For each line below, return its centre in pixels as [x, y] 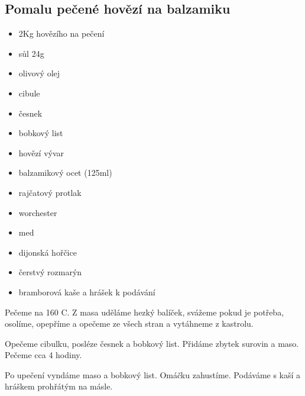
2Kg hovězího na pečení [61, 33]
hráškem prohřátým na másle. [59, 386]
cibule [29, 93]
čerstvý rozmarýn [50, 272]
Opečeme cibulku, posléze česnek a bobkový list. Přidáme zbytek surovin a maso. [152, 343]
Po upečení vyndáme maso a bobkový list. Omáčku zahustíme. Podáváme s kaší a [153, 374]
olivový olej [39, 73]
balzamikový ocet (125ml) [65, 173]
